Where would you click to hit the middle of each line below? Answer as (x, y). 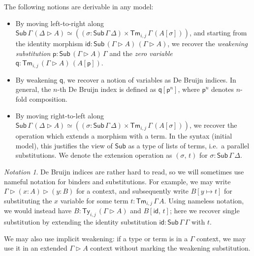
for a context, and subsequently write (132, 191)
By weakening (36, 79)
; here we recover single (205, 211)
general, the (33, 89)
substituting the (28, 200)
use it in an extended (36, 248)
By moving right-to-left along (60, 115)
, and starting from (218, 33)
